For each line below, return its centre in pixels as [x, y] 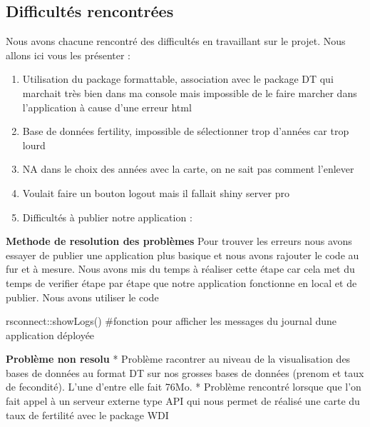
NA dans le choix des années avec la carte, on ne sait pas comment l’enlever [188, 169]
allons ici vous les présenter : [68, 55]
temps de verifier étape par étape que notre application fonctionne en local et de [181, 282]
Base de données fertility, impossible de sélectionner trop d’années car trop [186, 131]
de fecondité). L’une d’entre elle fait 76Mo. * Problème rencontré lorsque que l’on [184, 387]
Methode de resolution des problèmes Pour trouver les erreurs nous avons [179, 241]
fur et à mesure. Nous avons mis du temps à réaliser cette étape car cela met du [180, 269]
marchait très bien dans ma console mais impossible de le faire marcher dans [190, 92]
